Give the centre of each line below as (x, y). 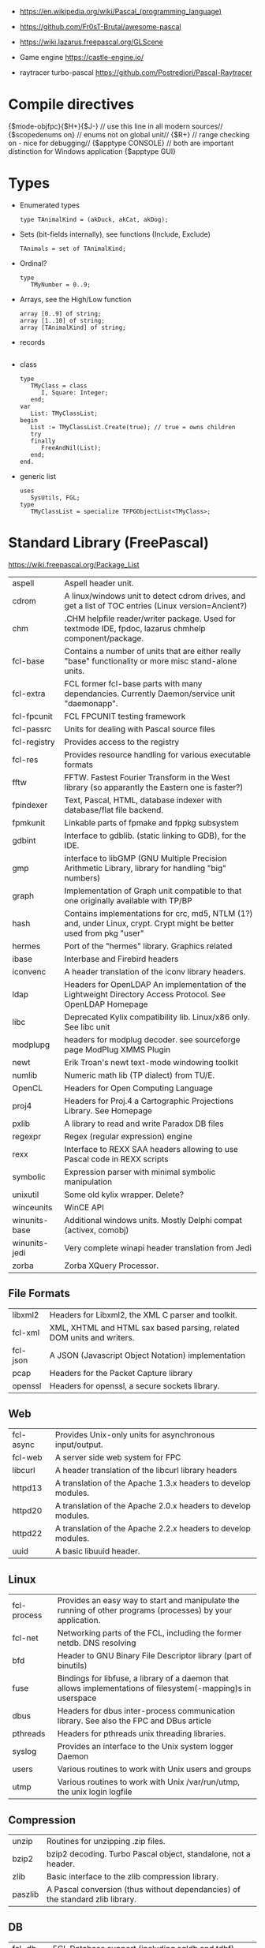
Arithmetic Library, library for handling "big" (145, 868)
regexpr (27, 1136)
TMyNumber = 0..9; (60, 284)
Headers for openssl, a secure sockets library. (134, 1385)
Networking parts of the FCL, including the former (149, 1633)
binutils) (72, 1666)
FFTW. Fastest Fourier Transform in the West (147, 777)
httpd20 (27, 1511)
